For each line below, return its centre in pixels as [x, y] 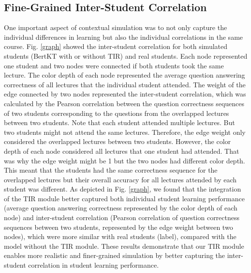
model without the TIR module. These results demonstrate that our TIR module [124, 246]
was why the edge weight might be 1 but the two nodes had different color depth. [125, 160]
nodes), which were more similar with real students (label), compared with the [120, 236]
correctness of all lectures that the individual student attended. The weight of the [125, 84]
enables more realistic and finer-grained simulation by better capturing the [115, 255]
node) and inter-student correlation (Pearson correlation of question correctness [122, 217]
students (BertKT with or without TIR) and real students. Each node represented [126, 56]
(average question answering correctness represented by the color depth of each [121, 208]
